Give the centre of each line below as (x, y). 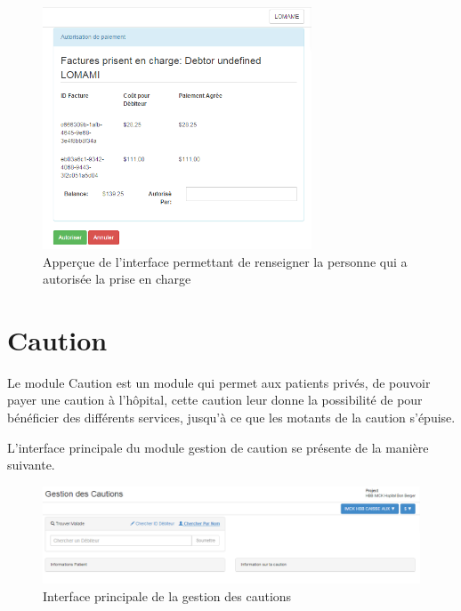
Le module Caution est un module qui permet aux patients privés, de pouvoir (219, 382)
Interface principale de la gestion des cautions (167, 595)
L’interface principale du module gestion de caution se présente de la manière (218, 447)
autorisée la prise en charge (117, 279)
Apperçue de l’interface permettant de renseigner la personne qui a (225, 261)
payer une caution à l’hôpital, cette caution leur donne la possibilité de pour (215, 400)
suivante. (31, 465)
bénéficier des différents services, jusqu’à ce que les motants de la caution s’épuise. (231, 418)
